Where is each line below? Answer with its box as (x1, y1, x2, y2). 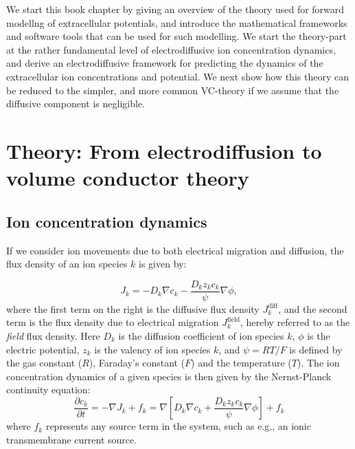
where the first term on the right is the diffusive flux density (6, 301, 260, 316)
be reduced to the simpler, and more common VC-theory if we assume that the (6, 83, 339, 97)
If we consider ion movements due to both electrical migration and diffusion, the (6, 243, 344, 257)
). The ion (297, 355, 340, 370)
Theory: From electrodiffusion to (6, 136, 322, 164)
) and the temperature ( (191, 355, 292, 370)
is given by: (139, 256, 187, 271)
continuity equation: (6, 382, 91, 397)
